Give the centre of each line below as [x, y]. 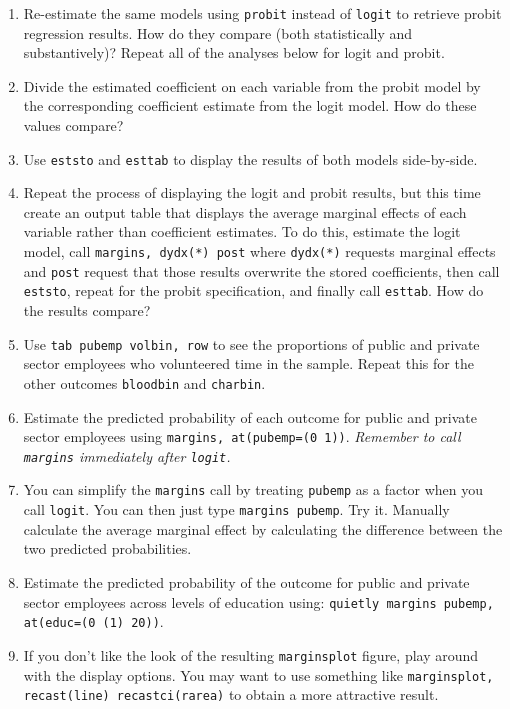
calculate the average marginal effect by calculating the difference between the [263, 528]
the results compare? [87, 310]
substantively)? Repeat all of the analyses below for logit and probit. [234, 52]
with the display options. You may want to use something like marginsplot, [258, 674]
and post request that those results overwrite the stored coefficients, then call [261, 270]
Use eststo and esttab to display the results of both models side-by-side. [250, 158]
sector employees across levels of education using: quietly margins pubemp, [258, 601]
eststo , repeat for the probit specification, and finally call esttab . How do [253, 290]
